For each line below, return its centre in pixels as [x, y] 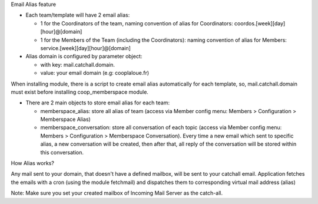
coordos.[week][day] [260, 23]
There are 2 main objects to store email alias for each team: [98, 103]
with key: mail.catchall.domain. [77, 64]
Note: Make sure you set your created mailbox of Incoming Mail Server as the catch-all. [117, 193]
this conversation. [62, 152]
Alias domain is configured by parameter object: [84, 57]
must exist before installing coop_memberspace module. [79, 92]
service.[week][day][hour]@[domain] [85, 48]
